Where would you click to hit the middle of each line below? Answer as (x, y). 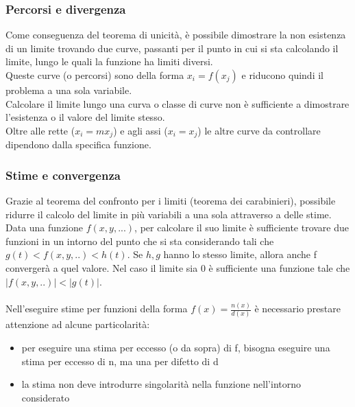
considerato (46, 397)
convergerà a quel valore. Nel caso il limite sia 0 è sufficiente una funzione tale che (178, 268)
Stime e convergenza (63, 175)
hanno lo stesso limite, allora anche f (240, 254)
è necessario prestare (298, 309)
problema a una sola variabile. (69, 90)
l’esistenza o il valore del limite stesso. (85, 117)
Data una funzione (44, 228)
